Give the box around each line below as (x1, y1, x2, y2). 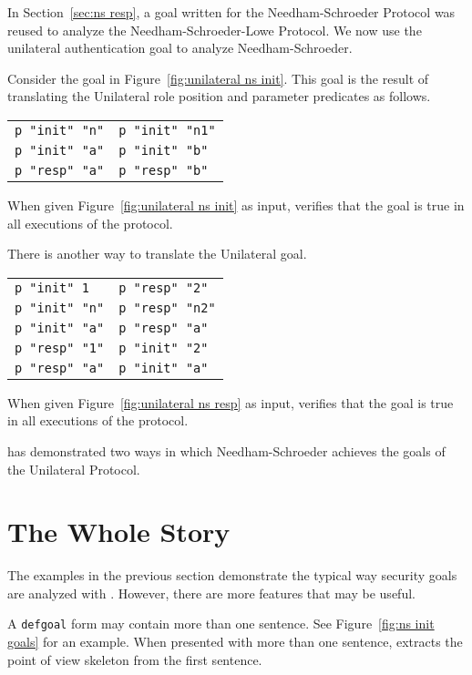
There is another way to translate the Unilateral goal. (7, 244, 307, 263)
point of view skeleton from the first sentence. (7, 649, 262, 669)
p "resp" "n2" (118, 300, 216, 315)
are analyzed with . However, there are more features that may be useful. (7, 583, 416, 602)
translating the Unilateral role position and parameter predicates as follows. (7, 87, 431, 106)
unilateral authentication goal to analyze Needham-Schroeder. (7, 38, 353, 57)
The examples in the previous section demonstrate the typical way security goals (7, 566, 457, 585)
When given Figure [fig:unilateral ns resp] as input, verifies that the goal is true (7, 393, 454, 412)
